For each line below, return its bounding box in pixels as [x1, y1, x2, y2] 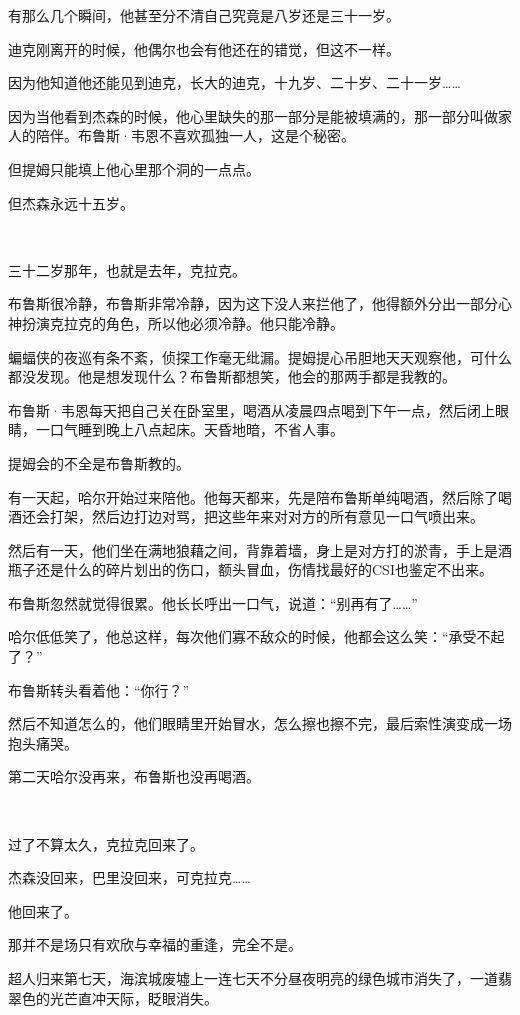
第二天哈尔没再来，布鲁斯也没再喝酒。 [8, 766, 260, 787]
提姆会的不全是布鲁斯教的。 [8, 452, 190, 473]
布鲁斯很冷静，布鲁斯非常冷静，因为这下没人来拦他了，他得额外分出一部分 [8, 293, 498, 314]
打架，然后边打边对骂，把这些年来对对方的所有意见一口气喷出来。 [49, 506, 484, 527]
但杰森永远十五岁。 [8, 192, 134, 213]
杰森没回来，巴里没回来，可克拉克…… [8, 867, 251, 888]
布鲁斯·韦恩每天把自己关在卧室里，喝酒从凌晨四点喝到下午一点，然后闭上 [8, 399, 495, 420]
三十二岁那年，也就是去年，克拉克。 [8, 259, 246, 280]
